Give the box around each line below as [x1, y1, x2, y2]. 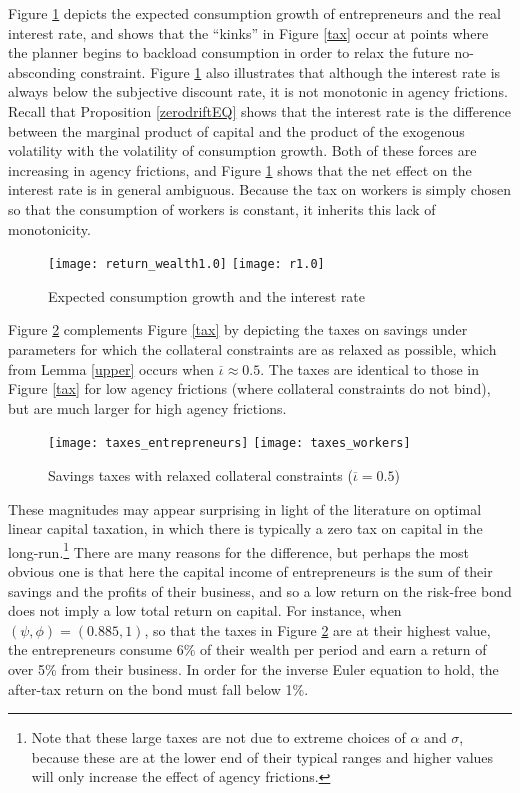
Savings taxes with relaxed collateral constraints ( [48, 465, 353, 485]
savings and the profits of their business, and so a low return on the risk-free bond [8, 580, 512, 601]
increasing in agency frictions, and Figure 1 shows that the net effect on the [8, 159, 472, 180]
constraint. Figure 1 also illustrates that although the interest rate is [80, 61, 501, 82]
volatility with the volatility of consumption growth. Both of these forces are [8, 140, 477, 161]
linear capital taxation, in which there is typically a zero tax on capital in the [8, 518, 483, 539]
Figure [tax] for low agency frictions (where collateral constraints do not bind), [8, 378, 491, 399]
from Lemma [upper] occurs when [8, 358, 215, 379]
